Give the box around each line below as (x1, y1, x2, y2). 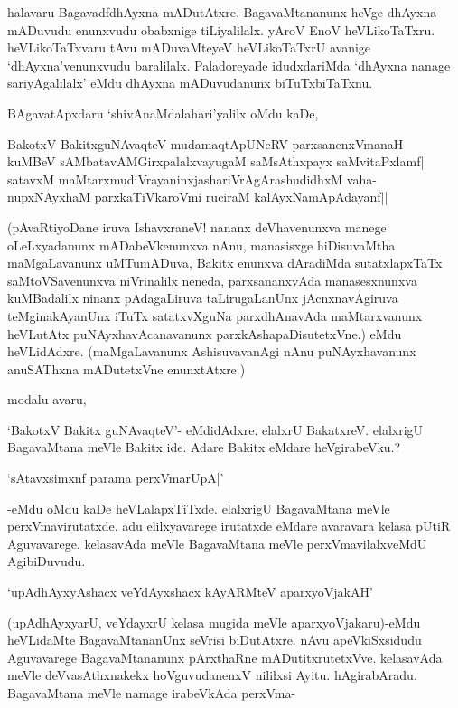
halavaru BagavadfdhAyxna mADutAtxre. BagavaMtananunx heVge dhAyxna (7, 3, 437, 21)
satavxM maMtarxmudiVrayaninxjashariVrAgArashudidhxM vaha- (7, 169, 377, 188)
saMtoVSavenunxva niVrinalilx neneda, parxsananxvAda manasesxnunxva (7, 270, 417, 289)
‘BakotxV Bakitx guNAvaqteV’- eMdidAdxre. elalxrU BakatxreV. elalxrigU (7, 420, 424, 439)
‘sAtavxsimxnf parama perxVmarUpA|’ (7, 468, 224, 487)
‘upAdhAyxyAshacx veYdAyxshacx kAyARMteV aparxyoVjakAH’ (7, 582, 373, 601)
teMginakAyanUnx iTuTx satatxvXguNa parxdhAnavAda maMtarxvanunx (7, 306, 423, 325)
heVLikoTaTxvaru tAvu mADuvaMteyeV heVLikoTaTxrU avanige (7, 38, 371, 57)
